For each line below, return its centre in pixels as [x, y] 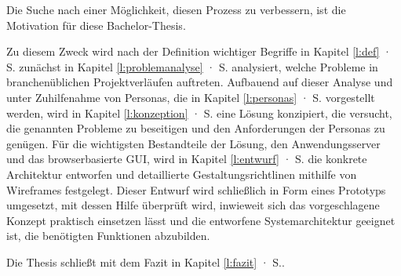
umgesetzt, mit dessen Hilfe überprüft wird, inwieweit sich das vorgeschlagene [193, 205]
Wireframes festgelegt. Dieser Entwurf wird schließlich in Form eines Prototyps [196, 189]
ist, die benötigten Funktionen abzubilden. [108, 236]
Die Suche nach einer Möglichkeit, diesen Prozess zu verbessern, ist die [176, 9]
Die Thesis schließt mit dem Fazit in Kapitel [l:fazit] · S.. [146, 261]
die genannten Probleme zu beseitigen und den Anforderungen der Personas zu [196, 128]
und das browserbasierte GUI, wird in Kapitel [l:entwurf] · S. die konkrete [187, 159]
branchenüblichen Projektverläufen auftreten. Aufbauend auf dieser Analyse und [200, 82]
